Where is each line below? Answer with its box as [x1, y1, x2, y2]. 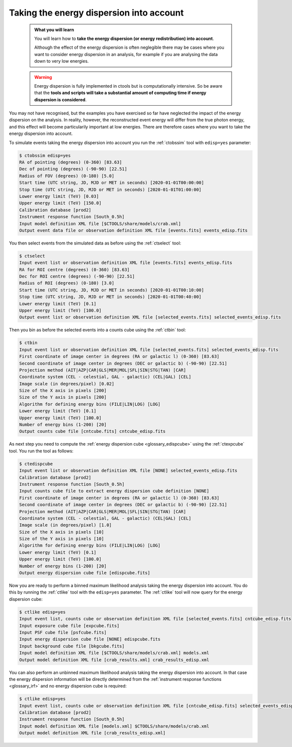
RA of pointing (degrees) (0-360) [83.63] [19, 160, 122, 165]
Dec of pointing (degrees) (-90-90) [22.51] [19, 166, 128, 172]
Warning [34, 74, 52, 80]
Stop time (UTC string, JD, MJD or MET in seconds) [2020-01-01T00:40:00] [19, 294, 202, 299]
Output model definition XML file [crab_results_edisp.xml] [19, 730, 166, 736]
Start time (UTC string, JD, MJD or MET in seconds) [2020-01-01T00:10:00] [19, 287, 204, 293]
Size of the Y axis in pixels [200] [19, 394, 107, 400]
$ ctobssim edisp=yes [19, 152, 71, 158]
